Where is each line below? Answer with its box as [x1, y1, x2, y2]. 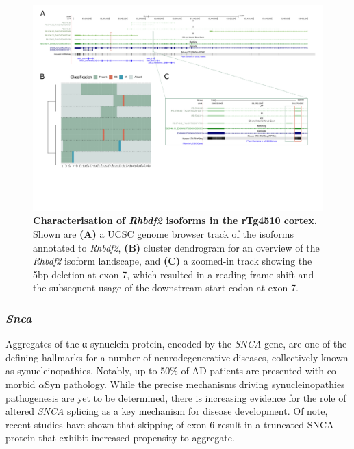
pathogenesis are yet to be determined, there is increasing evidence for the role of [5, 390, 346, 404]
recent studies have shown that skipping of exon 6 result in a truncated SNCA [5, 417, 334, 431]
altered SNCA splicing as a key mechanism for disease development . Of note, [5, 404, 328, 418]
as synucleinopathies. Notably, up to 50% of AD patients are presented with [5, 363, 324, 378]
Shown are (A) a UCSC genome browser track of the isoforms [33, 226, 294, 241]
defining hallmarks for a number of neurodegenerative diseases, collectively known [5, 350, 349, 364]
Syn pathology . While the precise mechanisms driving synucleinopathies [45, 376, 345, 391]
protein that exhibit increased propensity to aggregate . [5, 430, 235, 445]
